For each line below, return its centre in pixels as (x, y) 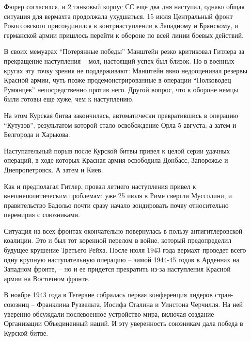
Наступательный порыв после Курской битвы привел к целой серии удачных (117, 150)
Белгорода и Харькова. (37, 134)
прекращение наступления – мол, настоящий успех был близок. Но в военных (119, 60)
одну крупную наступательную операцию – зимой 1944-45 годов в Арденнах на (122, 259)
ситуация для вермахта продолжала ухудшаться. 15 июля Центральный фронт (118, 16)
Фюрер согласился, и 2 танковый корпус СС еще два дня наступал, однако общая (124, 6)
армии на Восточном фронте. (47, 278)
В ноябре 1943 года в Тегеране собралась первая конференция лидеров (108, 295)
